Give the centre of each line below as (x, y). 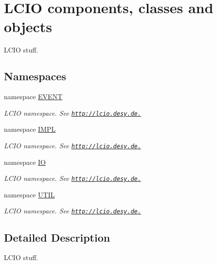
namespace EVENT (33, 97)
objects (28, 26)
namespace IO (25, 162)
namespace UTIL (29, 194)
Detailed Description (57, 237)
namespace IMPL (30, 129)
